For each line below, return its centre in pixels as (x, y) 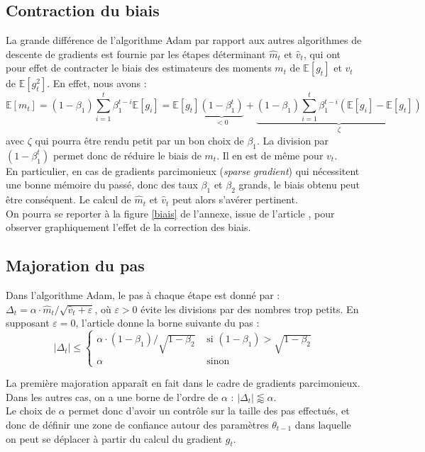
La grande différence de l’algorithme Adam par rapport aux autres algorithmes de (184, 40)
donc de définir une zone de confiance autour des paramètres (137, 425)
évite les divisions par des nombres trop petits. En (250, 309)
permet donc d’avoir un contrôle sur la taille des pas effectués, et (209, 411)
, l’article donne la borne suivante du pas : (167, 323)
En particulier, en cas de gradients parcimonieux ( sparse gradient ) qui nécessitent (183, 170)
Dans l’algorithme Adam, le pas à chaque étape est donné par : (143, 295)
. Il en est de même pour (270, 155)
